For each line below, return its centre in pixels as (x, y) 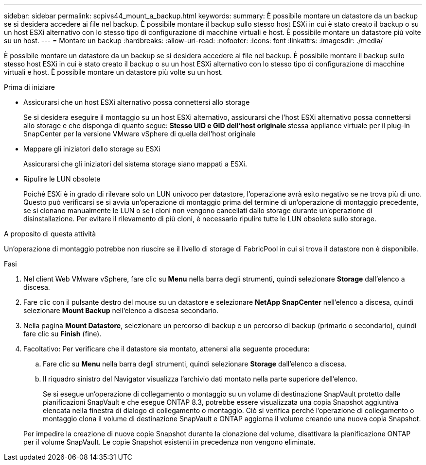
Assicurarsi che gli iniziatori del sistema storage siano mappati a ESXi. (135, 164)
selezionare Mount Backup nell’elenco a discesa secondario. (121, 310)
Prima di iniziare (29, 87)
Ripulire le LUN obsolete (62, 179)
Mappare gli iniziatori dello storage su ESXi (92, 149)
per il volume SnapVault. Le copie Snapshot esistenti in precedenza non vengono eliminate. (169, 442)
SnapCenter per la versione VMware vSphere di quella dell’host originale (140, 134)
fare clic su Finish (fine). (62, 334)
